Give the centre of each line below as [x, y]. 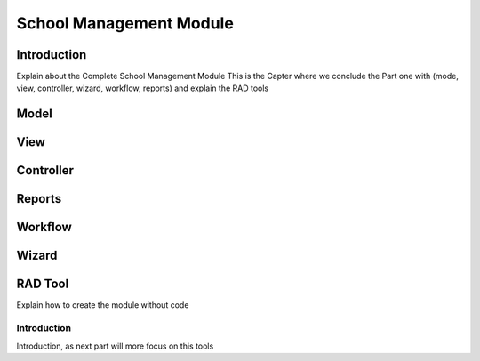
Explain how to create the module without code [103, 305]
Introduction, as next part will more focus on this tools [115, 346]
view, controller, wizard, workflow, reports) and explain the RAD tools [143, 88]
